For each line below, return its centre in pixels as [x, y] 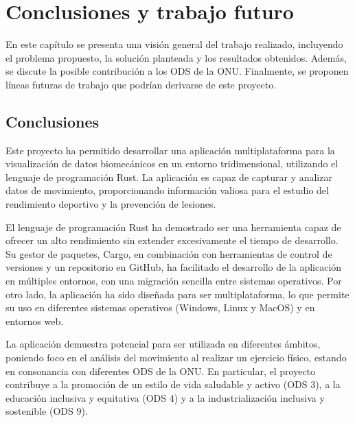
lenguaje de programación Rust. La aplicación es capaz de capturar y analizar [169, 177]
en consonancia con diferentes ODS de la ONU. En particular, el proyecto [161, 371]
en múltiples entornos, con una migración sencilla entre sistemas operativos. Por [174, 281]
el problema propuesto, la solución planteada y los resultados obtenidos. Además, [176, 57]
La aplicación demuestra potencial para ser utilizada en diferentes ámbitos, [163, 344]
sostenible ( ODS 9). [47, 411]
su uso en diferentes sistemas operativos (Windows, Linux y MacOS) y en [160, 307]
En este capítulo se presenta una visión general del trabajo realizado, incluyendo [174, 44]
